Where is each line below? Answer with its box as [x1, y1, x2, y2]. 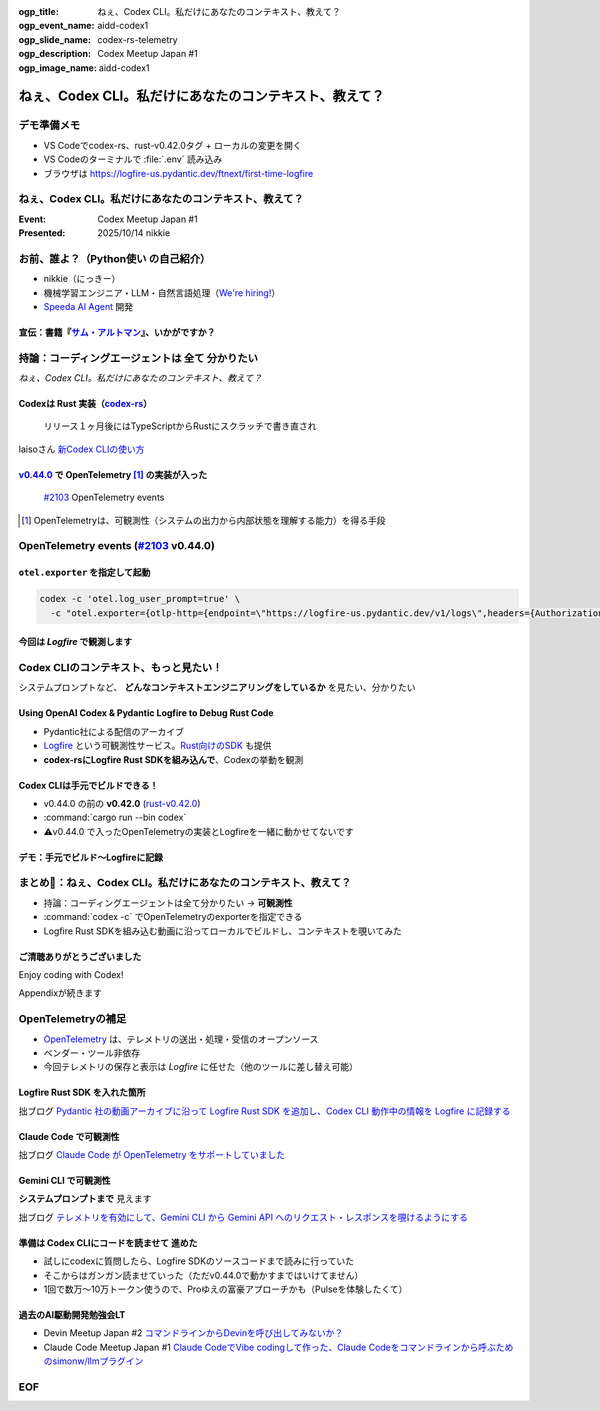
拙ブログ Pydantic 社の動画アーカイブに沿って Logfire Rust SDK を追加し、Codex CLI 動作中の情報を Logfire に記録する [18, 1105, 511, 1117]
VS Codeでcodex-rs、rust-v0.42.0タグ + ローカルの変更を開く [43, 139, 302, 151]
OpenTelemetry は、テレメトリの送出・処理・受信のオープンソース [43, 1033, 319, 1045]
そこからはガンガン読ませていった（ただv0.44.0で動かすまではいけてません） [43, 1269, 364, 1281]
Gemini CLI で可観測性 [18, 1175, 111, 1187]
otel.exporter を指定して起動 [18, 566, 151, 579]
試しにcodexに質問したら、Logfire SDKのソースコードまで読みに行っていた [43, 1255, 355, 1267]
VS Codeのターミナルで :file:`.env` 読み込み [43, 153, 223, 165]
